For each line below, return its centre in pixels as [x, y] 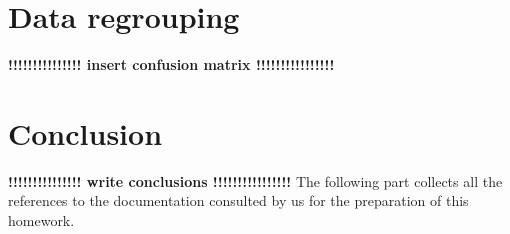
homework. [41, 220]
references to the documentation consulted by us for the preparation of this [238, 200]
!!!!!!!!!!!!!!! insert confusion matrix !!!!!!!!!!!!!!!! [171, 64]
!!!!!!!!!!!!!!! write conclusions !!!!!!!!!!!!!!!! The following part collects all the [255, 180]
